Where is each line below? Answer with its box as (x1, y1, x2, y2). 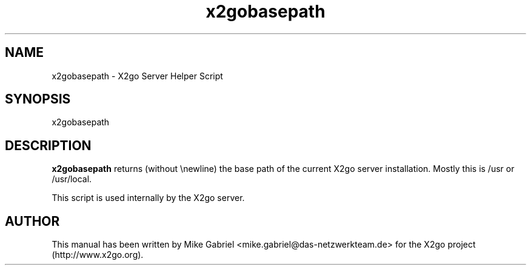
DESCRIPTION (5, 137, 92, 153)
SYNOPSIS (5, 91, 71, 107)
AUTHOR (5, 213, 60, 229)
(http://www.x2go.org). (52, 249, 144, 260)
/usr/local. (52, 174, 92, 185)
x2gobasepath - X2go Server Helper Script (52, 70, 223, 81)
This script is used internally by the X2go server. (52, 193, 245, 203)
